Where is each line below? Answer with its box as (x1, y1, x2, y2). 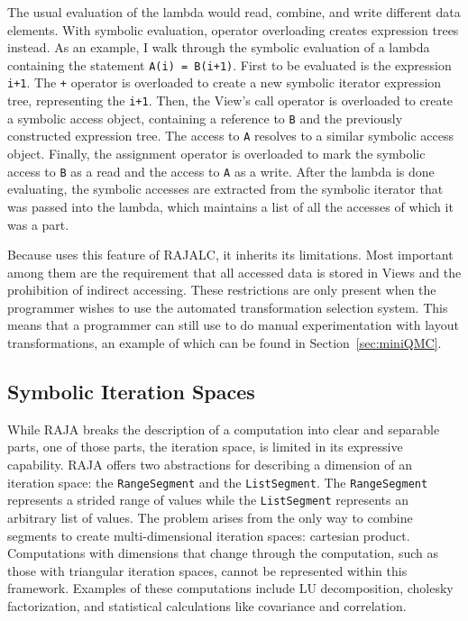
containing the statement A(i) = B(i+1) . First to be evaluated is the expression (7, 55, 452, 74)
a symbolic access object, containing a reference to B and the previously (7, 108, 403, 127)
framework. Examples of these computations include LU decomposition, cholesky (7, 579, 454, 598)
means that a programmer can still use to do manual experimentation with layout (7, 315, 459, 334)
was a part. (7, 215, 69, 233)
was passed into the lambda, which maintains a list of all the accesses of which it (7, 196, 454, 215)
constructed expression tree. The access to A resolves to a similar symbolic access (7, 126, 454, 145)
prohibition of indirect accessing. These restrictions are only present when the (7, 280, 436, 299)
